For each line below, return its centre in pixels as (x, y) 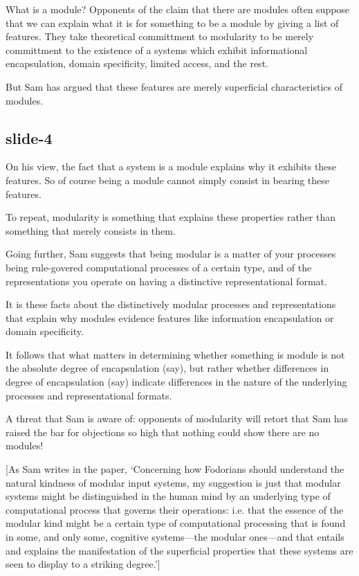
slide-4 (29, 137)
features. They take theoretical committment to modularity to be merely (160, 36)
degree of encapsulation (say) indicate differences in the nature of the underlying (176, 382)
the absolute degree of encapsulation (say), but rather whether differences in (167, 368)
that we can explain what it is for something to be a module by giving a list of (172, 22)
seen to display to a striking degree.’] (83, 564)
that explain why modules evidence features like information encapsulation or (170, 317)
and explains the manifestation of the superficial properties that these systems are (179, 550)
